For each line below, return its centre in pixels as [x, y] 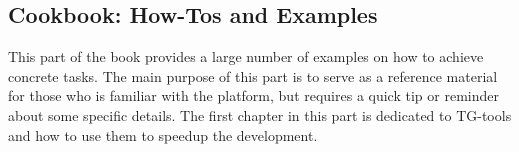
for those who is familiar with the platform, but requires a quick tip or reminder [253, 95]
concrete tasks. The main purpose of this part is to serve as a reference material [253, 75]
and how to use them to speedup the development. [163, 134]
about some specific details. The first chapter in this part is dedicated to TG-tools [260, 114]
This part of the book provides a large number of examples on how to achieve [246, 56]
